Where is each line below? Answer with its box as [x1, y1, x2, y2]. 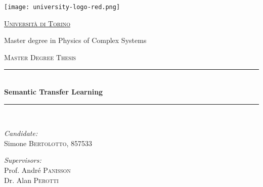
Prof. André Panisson [4, 165, 71, 175]
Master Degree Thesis [4, 52, 76, 62]
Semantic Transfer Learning [4, 86, 103, 97]
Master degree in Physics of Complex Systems [4, 35, 147, 45]
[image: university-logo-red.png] [4, 4, 120, 11]
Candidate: [4, 128, 38, 138]
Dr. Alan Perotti [4, 174, 59, 185]
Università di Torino [4, 18, 71, 28]
